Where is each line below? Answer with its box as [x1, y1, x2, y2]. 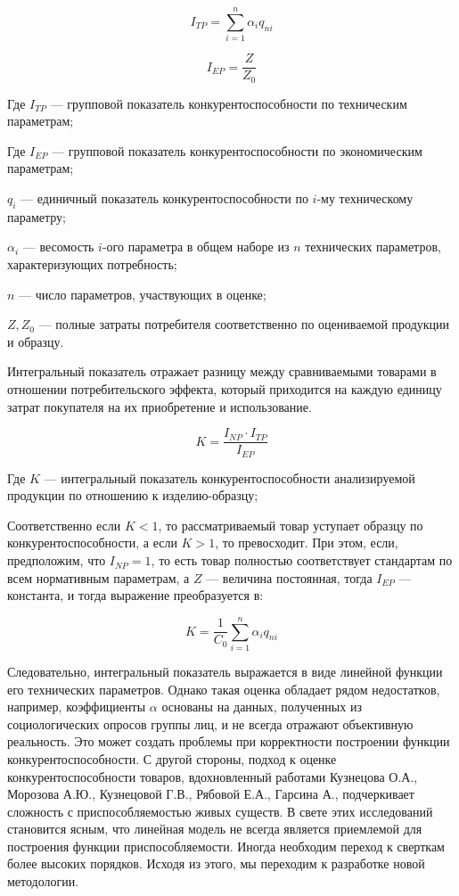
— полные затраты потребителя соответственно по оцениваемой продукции [38, 315, 450, 333]
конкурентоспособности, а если [7, 533, 177, 552]
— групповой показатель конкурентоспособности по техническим [50, 94, 407, 112]
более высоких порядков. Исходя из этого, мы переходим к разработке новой [7, 854, 425, 873]
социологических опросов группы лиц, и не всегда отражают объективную [7, 714, 414, 733]
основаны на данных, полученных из [161, 697, 362, 716]
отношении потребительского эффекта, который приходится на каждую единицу [7, 379, 442, 398]
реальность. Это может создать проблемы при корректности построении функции [7, 732, 450, 751]
